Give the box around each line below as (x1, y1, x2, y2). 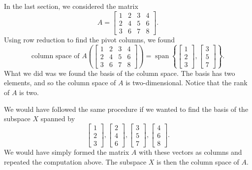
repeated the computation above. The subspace (4, 156, 147, 167)
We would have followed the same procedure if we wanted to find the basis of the (4, 103, 249, 114)
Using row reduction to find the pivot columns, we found (4, 34, 175, 44)
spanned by (40, 113, 75, 124)
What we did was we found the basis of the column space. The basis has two (4, 68, 235, 78)
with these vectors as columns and (138, 146, 242, 157)
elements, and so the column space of (4, 77, 116, 88)
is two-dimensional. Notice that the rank (126, 77, 248, 88)
